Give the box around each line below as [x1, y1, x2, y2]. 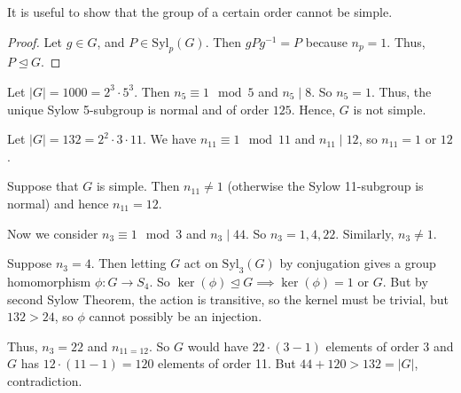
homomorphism [7, 271, 91, 290]
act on [184, 254, 218, 272]
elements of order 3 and [325, 336, 454, 355]
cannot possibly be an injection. [89, 307, 262, 326]
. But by [382, 271, 428, 290]
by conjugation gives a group [279, 254, 436, 272]
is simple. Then [96, 177, 180, 195]
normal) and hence [7, 193, 109, 212]
